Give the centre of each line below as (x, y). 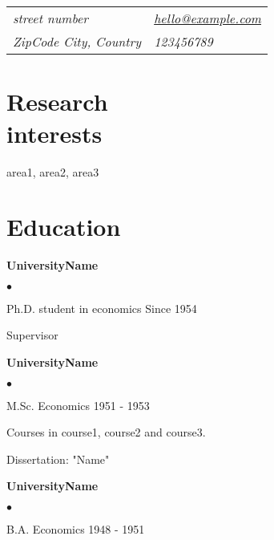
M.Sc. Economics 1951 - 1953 (78, 405)
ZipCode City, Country (77, 42)
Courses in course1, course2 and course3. (106, 432)
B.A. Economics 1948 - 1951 (76, 528)
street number (51, 18)
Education (64, 227)
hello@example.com (208, 18)
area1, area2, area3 (53, 171)
